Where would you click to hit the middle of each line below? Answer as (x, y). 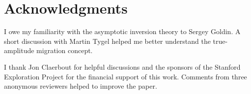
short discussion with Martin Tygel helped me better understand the (107, 41)
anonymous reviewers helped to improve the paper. (81, 86)
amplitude (19, 50)
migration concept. (65, 50)
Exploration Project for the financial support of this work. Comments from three (125, 76)
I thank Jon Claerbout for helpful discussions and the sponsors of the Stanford (122, 66)
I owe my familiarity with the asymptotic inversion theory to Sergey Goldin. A (122, 31)
